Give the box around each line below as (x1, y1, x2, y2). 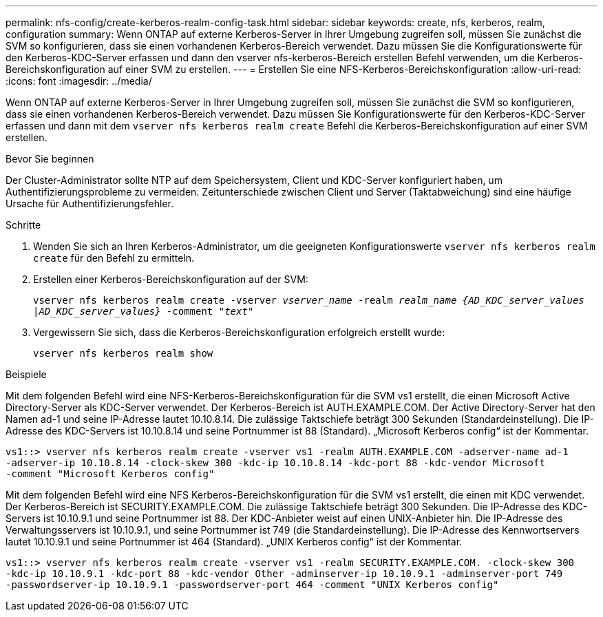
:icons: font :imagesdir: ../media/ (6, 75, 152, 87)
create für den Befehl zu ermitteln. (33, 252, 195, 264)
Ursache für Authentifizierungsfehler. (6, 198, 174, 209)
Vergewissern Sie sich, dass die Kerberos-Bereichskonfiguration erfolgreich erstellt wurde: (33, 326, 445, 338)
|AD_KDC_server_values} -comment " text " (33, 306, 254, 317)
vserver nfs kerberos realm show (33, 348, 213, 359)
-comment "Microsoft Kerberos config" (6, 468, 215, 479)
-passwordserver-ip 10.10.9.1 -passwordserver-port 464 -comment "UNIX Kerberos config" (6, 579, 499, 590)
